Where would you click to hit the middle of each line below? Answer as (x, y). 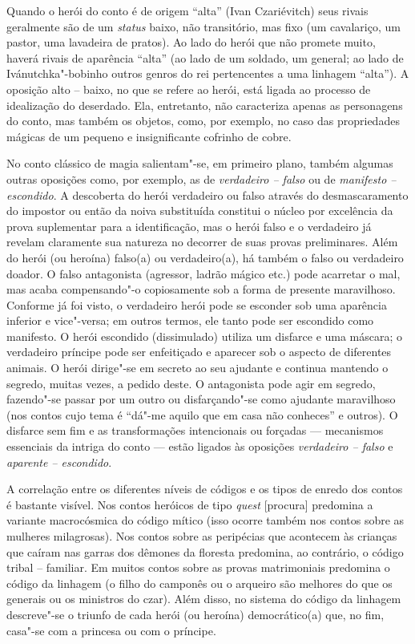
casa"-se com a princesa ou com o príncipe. (111, 630)
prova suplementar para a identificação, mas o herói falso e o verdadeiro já (189, 226)
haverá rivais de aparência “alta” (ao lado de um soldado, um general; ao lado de (205, 57)
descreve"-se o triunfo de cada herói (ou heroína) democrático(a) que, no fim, (195, 614)
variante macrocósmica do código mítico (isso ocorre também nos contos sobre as (205, 520)
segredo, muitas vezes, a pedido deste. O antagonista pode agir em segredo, (191, 383)
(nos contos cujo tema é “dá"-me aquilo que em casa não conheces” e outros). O (202, 414)
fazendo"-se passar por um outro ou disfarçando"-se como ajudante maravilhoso (201, 399)
